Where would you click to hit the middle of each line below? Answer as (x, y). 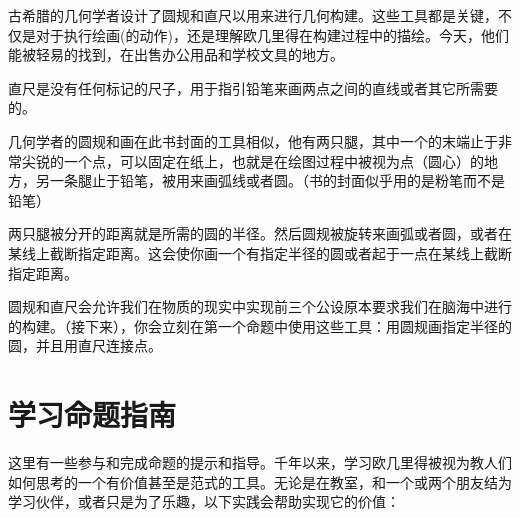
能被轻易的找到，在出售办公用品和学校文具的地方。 (176, 54)
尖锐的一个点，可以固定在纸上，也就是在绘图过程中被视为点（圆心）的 (252, 160)
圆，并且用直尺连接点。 (85, 345)
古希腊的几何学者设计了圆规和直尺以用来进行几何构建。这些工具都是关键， (253, 15)
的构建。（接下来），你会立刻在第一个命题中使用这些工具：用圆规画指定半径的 (260, 325)
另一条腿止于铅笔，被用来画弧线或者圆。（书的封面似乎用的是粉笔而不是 (270, 180)
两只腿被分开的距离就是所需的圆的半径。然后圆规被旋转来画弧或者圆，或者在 (260, 233)
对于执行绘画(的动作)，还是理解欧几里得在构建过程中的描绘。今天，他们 (272, 34)
